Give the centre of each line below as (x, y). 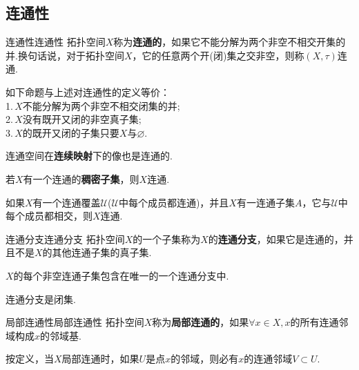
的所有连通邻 (319, 322)
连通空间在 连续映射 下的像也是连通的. (89, 156)
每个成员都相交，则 (49, 216)
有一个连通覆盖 (67, 202)
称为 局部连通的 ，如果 (201, 322)
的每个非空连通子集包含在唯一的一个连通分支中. (121, 275)
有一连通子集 (265, 202)
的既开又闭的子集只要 (71, 132)
